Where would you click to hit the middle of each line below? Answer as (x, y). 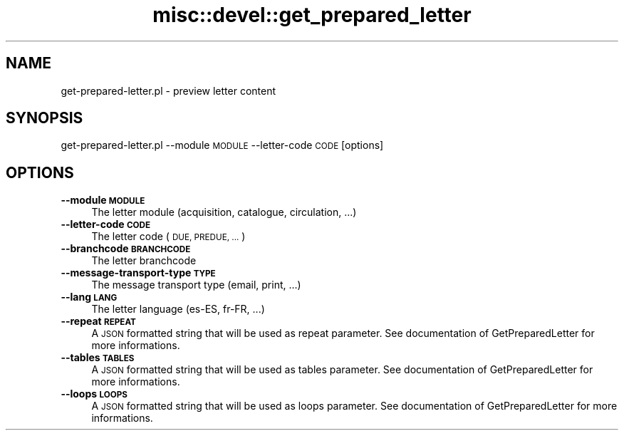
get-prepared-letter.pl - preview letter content (168, 90)
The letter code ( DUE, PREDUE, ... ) (168, 237)
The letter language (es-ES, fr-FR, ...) (178, 309)
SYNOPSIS (45, 118)
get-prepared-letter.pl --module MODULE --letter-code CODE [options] (222, 145)
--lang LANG (89, 297)
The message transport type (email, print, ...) (196, 285)
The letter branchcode (144, 261)
